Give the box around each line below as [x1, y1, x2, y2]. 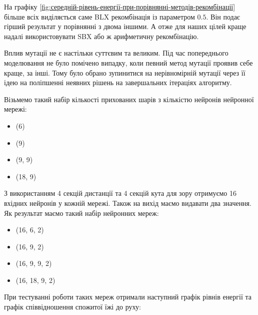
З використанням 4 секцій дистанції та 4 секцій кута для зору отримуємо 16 [4, 188, 237, 198]
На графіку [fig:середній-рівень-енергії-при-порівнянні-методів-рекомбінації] [4, 2, 235, 12]
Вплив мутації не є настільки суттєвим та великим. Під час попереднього [4, 48, 228, 58]
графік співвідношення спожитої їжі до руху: [4, 301, 141, 312]
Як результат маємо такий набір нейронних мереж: [4, 207, 159, 218]
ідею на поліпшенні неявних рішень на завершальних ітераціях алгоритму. [4, 77, 232, 88]
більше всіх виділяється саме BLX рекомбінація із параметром [4, 11, 195, 22]
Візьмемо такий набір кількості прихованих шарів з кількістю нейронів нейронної [4, 94, 254, 104]
